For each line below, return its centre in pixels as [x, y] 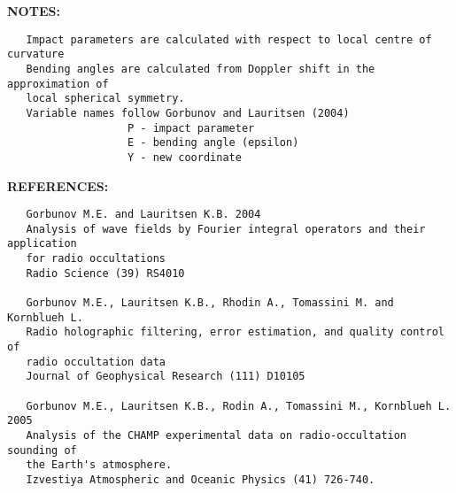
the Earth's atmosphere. [99, 465]
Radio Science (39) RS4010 [105, 273]
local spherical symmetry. [105, 99]
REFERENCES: [58, 185]
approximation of [58, 84]
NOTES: [34, 11]
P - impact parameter [191, 128]
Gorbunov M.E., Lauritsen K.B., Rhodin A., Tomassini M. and [210, 303]
